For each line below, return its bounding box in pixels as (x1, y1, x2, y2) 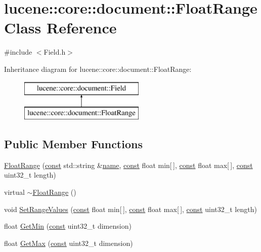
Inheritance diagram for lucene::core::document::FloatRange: (4, 63, 192, 74)
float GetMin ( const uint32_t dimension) (4, 221, 132, 231)
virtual (4, 187, 25, 197)
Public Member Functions (4, 136, 143, 152)
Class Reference (4, 17, 117, 38)
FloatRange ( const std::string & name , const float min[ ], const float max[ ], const (4, 159, 253, 170)
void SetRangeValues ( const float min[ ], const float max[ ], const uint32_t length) (4, 203, 257, 214)
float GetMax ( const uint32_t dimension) (4, 237, 133, 248)
